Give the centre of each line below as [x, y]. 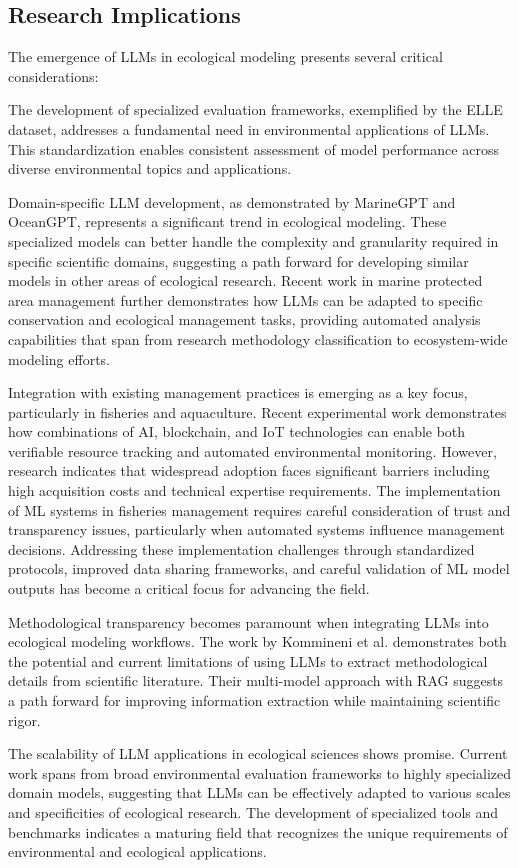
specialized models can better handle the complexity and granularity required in [253, 240]
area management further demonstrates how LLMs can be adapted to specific [245, 299]
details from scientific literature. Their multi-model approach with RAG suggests [256, 680]
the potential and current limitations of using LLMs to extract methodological [248, 660]
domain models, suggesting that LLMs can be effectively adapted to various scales [259, 792]
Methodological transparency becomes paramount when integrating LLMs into [248, 621]
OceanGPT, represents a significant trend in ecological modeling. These [227, 221]
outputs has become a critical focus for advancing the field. [189, 588]
